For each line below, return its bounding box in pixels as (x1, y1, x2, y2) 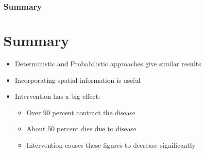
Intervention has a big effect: (15, 91, 100, 101)
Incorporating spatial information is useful (15, 75, 141, 85)
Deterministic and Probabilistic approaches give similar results (15, 58, 201, 68)
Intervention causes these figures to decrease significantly (26, 139, 196, 150)
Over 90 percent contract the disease (26, 107, 136, 117)
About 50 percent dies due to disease (26, 123, 137, 134)
